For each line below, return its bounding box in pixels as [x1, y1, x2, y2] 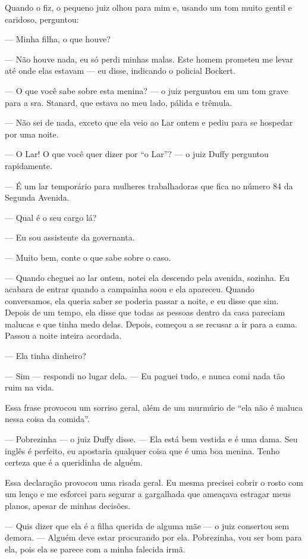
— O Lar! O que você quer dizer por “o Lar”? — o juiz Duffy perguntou [5, 148, 269, 160]
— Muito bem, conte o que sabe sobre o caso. [5, 251, 171, 263]
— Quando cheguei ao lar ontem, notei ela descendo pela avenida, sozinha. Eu [5, 271, 290, 283]
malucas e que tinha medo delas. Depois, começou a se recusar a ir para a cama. [5, 317, 297, 330]
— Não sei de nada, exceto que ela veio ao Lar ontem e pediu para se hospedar [5, 116, 293, 129]
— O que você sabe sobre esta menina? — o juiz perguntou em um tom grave [5, 84, 288, 96]
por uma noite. [5, 127, 59, 140]
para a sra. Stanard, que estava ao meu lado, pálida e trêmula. [5, 96, 232, 108]
